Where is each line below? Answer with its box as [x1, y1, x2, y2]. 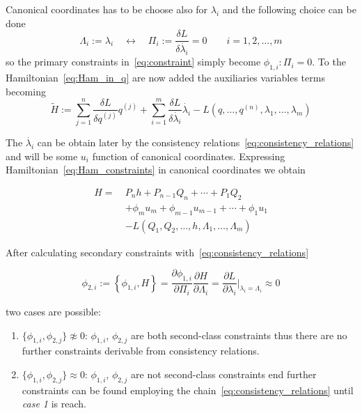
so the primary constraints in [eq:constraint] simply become [6, 54, 261, 69]
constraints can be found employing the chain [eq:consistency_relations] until [22, 382, 354, 397]
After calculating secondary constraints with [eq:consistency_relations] [6, 244, 309, 259]
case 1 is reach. [22, 396, 86, 411]
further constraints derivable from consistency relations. [22, 343, 260, 358]
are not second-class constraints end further [131, 366, 317, 381]
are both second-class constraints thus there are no [131, 327, 347, 342]
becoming [6, 84, 46, 98]
